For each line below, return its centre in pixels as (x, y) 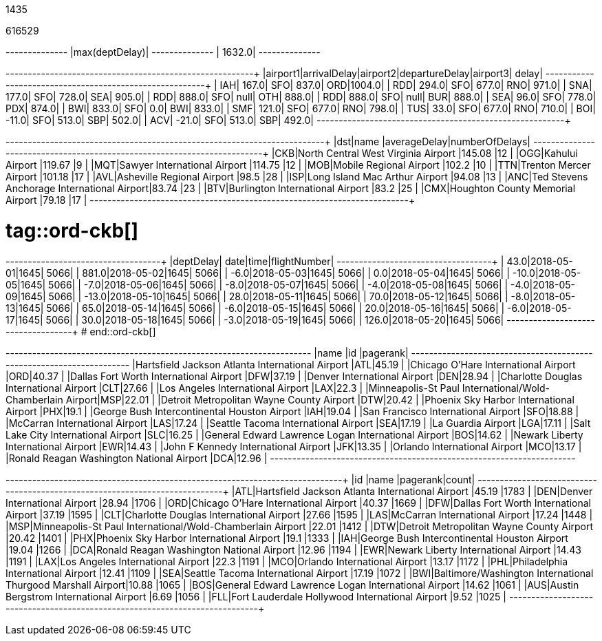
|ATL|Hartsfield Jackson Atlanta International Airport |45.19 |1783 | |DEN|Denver (412, 491)
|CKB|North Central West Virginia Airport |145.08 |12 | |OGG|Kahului (424, 153)
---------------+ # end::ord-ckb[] (81, 331)
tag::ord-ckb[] (72, 230)
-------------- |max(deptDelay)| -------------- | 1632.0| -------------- (163, 52)
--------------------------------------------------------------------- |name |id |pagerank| (207, 353)
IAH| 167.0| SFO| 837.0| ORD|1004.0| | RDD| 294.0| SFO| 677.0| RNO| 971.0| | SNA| (406, 85)
